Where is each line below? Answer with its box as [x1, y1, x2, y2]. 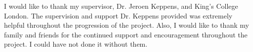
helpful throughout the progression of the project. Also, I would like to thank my [4, 20, 249, 30]
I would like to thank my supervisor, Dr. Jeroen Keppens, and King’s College [4, 1, 238, 11]
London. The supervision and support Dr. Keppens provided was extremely [4, 10, 233, 20]
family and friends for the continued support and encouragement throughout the [4, 29, 248, 39]
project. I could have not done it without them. [4, 39, 148, 49]
